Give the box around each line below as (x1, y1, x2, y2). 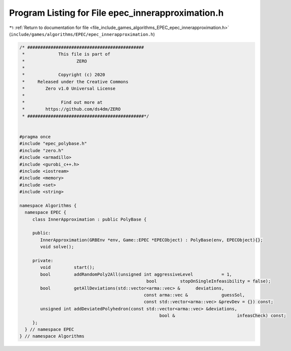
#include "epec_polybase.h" (19, 141, 87, 146)
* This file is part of (22, 52, 111, 57)
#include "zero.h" (19, 147, 64, 153)
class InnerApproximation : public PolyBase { (32, 216, 147, 222)
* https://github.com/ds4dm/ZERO (22, 106, 121, 112)
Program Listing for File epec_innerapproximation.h (9, 7, 224, 18)
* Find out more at (22, 100, 103, 105)
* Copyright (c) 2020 (22, 72, 105, 78)
